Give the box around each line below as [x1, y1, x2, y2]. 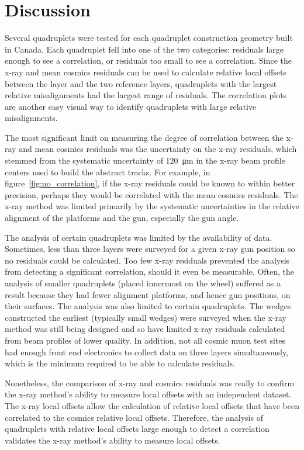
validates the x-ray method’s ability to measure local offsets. [5, 434, 220, 446]
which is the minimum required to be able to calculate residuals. [5, 357, 235, 369]
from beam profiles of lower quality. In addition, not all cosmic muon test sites [5, 334, 285, 346]
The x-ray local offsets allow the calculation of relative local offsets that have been [5, 399, 299, 411]
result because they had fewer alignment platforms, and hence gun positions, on [5, 288, 291, 300]
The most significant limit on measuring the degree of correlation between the [5, 131, 284, 143]
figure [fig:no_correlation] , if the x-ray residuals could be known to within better [5, 177, 295, 189]
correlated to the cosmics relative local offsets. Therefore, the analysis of [5, 411, 263, 423]
